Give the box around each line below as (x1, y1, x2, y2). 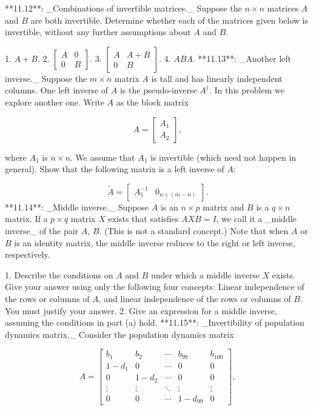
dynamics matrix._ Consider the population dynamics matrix (5, 328, 234, 340)
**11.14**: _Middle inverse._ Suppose (5, 200, 149, 213)
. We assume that (70, 150, 135, 163)
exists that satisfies (108, 212, 179, 225)
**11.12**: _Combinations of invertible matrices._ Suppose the (5, 2, 242, 14)
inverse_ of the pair (5, 224, 79, 237)
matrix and (203, 200, 244, 213)
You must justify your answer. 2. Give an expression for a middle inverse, (5, 304, 277, 317)
